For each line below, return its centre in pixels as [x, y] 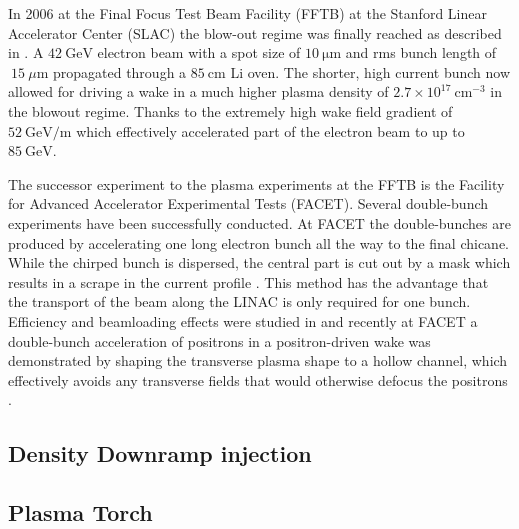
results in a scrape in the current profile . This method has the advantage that [248, 281]
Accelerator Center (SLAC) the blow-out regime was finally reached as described [255, 32]
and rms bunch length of [421, 52]
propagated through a [119, 71]
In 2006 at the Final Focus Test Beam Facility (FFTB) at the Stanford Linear [247, 13]
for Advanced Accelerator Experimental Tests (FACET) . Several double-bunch [248, 203]
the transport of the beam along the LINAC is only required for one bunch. [239, 301]
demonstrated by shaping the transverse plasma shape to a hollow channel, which [258, 360]
